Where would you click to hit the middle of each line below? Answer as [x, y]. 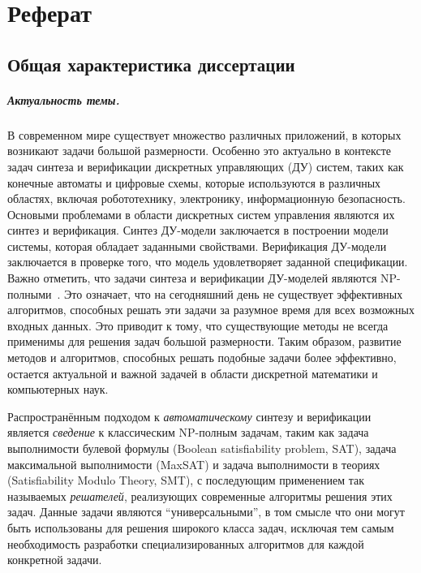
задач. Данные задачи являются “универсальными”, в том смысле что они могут [206, 512]
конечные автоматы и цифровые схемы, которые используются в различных [194, 182]
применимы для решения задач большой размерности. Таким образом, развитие [204, 341]
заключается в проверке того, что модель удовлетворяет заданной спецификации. [208, 262]
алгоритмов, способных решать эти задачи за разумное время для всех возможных [211, 310]
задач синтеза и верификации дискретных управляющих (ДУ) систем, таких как [206, 166]
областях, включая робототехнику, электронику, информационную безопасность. [206, 198]
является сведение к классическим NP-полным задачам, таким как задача [188, 432]
